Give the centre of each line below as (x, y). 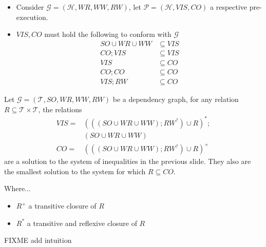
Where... (17, 188)
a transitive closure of (62, 205)
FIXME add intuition (38, 240)
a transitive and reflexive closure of (82, 223)
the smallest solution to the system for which (75, 171)
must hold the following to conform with (108, 34)
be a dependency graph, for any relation (176, 99)
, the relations (60, 109)
